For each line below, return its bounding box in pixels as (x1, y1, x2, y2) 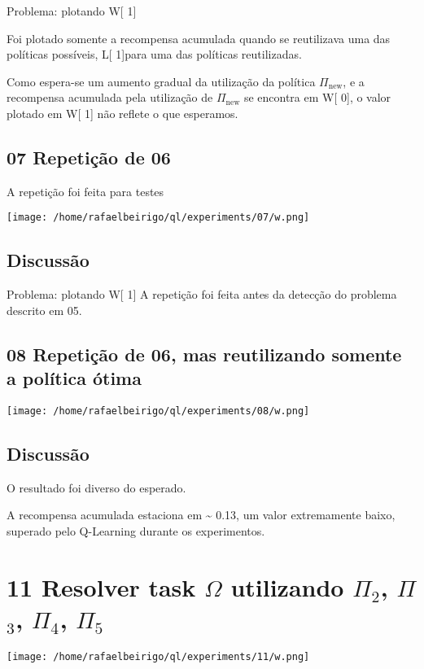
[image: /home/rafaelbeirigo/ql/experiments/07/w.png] (7, 212, 310, 224)
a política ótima (7, 365, 142, 391)
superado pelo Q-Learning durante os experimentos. (7, 523, 265, 540)
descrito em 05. (7, 301, 82, 318)
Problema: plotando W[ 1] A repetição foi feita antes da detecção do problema (7, 286, 397, 303)
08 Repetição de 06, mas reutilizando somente (7, 341, 402, 366)
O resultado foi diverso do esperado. (7, 479, 186, 496)
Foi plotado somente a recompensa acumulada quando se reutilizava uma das (7, 29, 391, 46)
